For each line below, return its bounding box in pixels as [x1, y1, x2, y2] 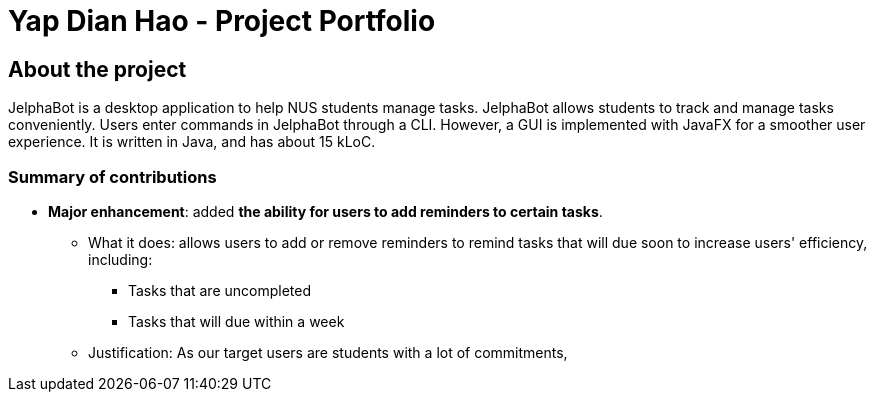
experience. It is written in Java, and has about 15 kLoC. [8, 133, 376, 151]
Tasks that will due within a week [128, 312, 345, 330]
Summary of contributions [8, 166, 217, 187]
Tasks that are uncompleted [128, 281, 312, 299]
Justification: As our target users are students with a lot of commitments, [88, 343, 568, 361]
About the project [8, 56, 187, 82]
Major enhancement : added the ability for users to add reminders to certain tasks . [48, 202, 603, 220]
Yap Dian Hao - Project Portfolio [8, 4, 436, 38]
